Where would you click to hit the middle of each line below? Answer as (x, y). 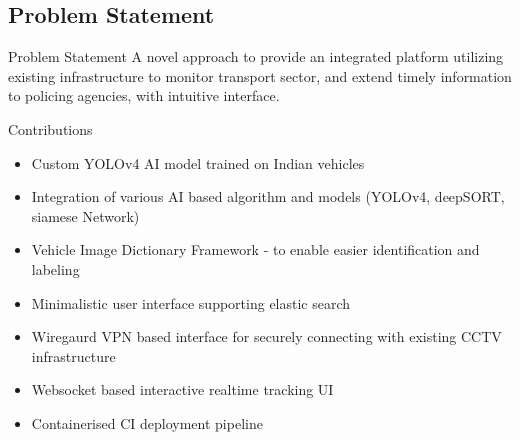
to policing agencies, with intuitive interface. (144, 95)
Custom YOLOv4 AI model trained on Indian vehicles (198, 162)
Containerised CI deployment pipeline (147, 422)
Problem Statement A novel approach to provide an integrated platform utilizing (256, 56)
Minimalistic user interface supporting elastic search (191, 302)
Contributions (50, 128)
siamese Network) (85, 215)
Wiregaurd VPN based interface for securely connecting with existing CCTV (266, 336)
